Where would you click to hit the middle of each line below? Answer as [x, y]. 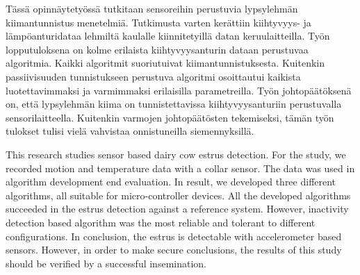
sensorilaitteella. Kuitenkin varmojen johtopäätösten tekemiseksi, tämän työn [170, 117]
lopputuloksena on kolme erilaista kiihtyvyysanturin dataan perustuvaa [157, 49]
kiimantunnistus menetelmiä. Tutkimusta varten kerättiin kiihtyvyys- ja [158, 22]
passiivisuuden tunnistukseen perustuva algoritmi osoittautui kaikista [153, 76]
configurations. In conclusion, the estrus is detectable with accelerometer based [174, 236]
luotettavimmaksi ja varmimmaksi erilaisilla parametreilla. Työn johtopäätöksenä [179, 90]
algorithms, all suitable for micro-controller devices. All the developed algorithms [178, 195]
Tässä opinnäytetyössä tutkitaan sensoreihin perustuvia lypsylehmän [152, 8]
